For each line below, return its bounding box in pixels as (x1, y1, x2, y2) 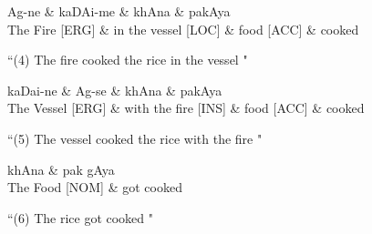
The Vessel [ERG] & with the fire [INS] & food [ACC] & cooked (7, 98, 365, 117)
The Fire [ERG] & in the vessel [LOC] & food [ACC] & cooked (7, 19, 359, 38)
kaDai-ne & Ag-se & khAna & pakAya (7, 80, 222, 99)
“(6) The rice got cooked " (7, 208, 154, 227)
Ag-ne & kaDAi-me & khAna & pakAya (7, 2, 231, 20)
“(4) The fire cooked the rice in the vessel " (7, 50, 248, 69)
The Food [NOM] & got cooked (7, 178, 182, 197)
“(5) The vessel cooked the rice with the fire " (7, 128, 263, 148)
